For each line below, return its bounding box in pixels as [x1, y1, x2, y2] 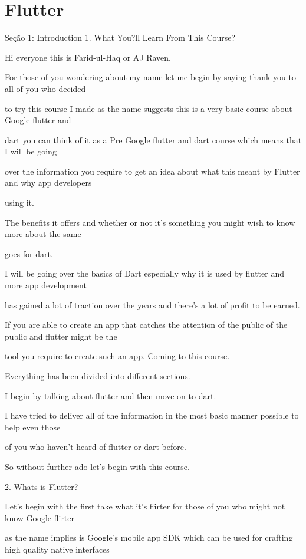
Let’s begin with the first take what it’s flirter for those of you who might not [5, 500, 285, 512]
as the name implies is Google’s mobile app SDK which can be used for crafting [5, 531, 293, 544]
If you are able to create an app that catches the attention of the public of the [5, 318, 288, 331]
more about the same [5, 228, 81, 240]
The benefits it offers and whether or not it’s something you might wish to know [5, 216, 295, 228]
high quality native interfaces [5, 542, 110, 555]
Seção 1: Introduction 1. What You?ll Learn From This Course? [5, 31, 236, 44]
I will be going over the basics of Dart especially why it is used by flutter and [5, 267, 284, 279]
